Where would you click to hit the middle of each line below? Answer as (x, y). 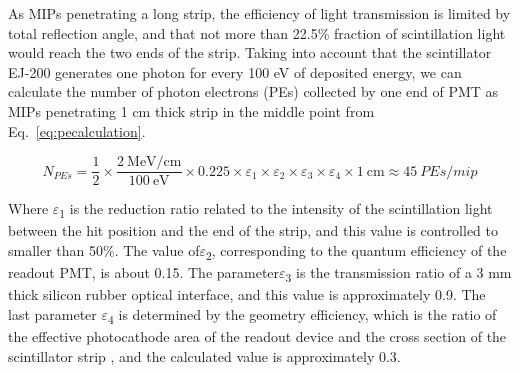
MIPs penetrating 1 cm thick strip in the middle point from (191, 110)
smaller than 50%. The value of (104, 249)
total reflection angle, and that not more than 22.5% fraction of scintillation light (257, 32)
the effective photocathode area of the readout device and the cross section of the (257, 335)
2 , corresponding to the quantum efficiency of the (356, 251)
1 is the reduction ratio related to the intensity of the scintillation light (276, 210)
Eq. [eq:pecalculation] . (77, 130)
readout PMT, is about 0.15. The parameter (144, 272)
